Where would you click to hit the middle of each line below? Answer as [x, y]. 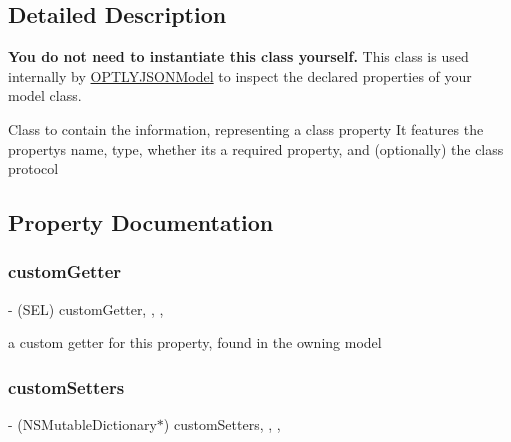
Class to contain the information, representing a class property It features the [246, 128]
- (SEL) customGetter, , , [86, 308]
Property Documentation [141, 222]
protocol [33, 168]
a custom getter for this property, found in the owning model [195, 342]
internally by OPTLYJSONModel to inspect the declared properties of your [240, 75]
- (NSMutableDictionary [82, 424]
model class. [45, 95]
